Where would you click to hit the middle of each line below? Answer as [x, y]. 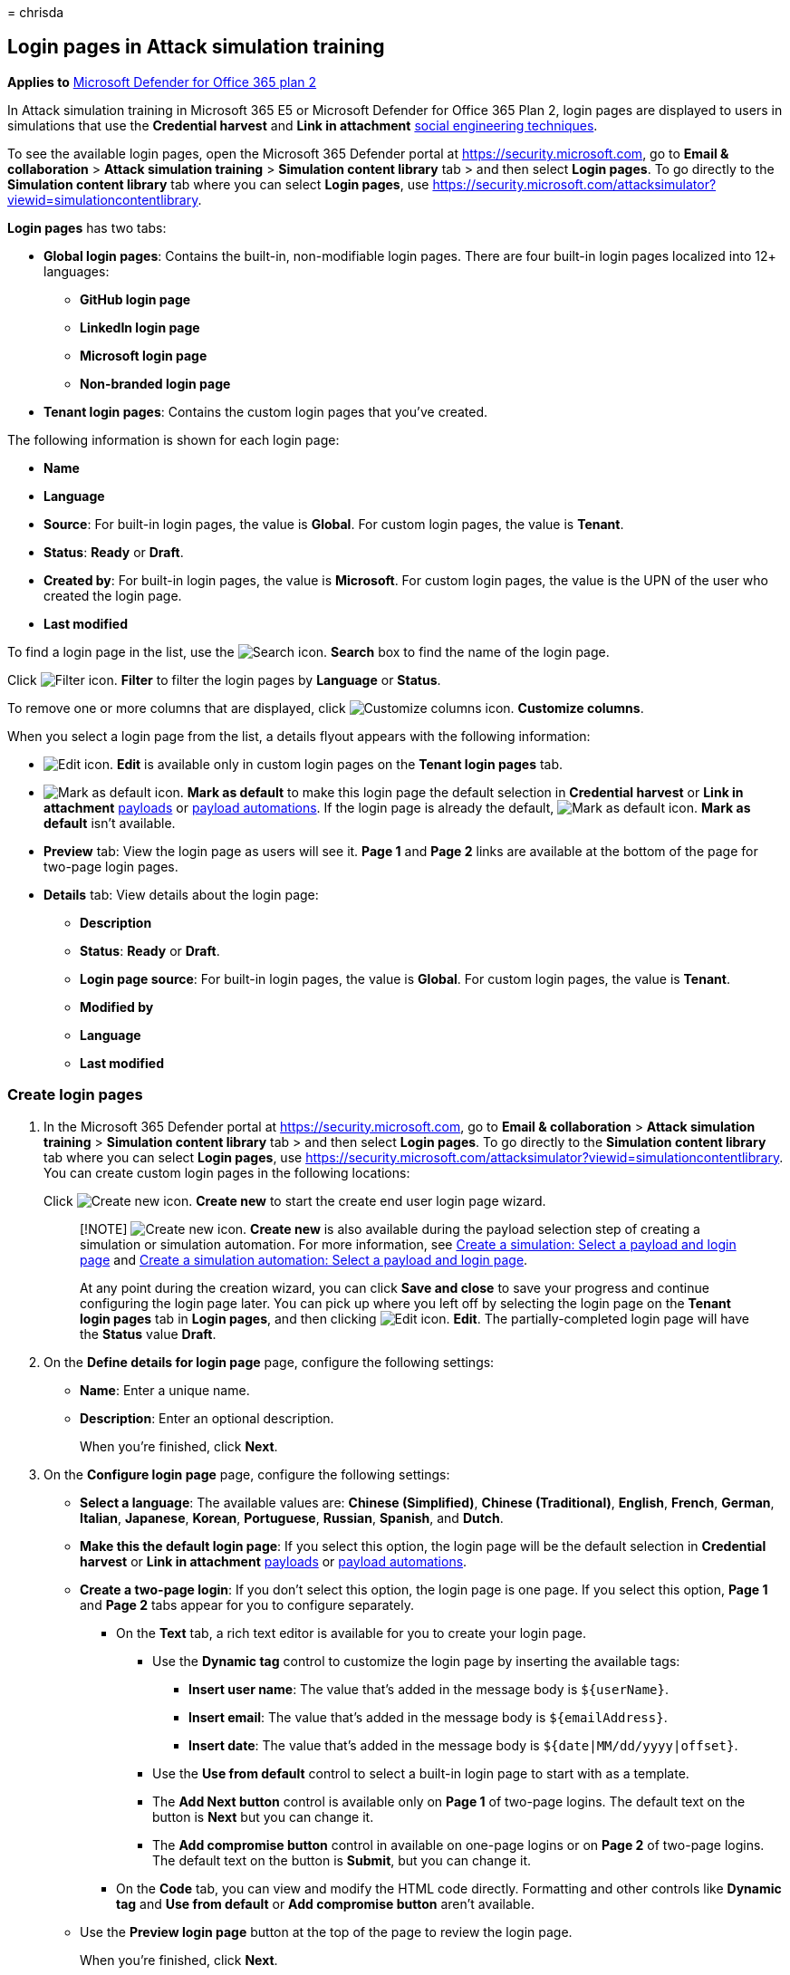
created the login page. [113, 595]
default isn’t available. [110, 823]
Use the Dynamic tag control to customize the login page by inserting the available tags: [416, 1661]
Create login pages [75, 1095]
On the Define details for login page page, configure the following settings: [269, 1362]
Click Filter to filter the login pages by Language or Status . [224, 679]
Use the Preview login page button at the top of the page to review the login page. [326, 1932]
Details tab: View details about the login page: [181, 894]
